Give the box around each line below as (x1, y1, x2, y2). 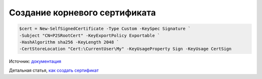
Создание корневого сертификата (9, 7, 156, 18)
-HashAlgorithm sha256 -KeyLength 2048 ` (19, 39, 119, 45)
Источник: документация (9, 58, 62, 65)
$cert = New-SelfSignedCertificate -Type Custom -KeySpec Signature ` (19, 26, 191, 31)
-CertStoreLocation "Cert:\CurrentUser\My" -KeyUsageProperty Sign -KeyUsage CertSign (19, 46, 232, 52)
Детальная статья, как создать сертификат (9, 67, 99, 73)
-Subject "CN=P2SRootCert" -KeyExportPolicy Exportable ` (19, 33, 160, 38)
